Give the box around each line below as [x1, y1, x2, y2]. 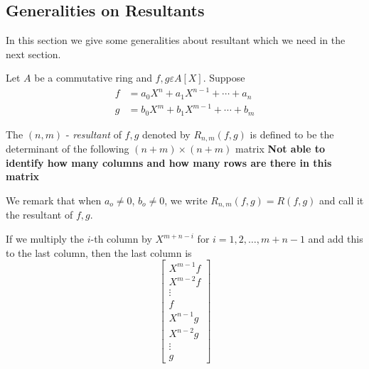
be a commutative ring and [34, 70, 152, 85]
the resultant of [6, 207, 73, 222]
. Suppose [203, 70, 245, 85]
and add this [308, 231, 363, 246]
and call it [319, 192, 364, 207]
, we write [164, 192, 208, 207]
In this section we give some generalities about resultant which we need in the [6, 33, 346, 47]
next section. [6, 46, 61, 61]
